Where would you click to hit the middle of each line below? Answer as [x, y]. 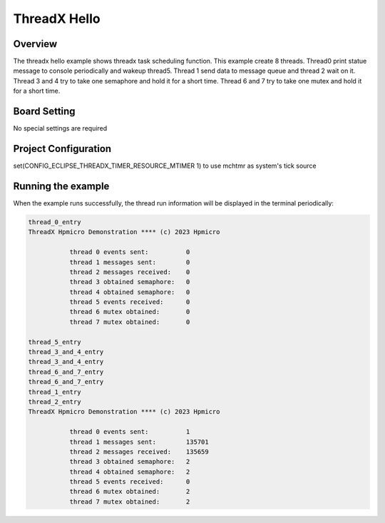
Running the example [61, 186]
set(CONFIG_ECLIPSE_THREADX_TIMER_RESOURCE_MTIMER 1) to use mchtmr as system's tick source [165, 166]
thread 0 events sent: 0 [130, 252]
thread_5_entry [55, 342]
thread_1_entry [55, 392]
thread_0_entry [55, 222]
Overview [35, 44]
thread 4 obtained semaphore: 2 [130, 472]
